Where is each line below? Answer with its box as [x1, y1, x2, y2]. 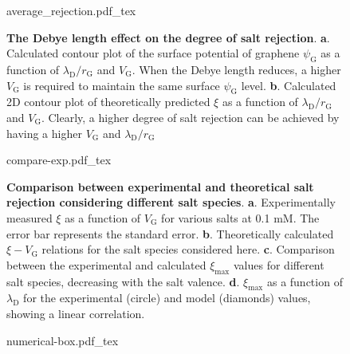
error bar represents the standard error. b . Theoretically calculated [6, 225, 334, 242]
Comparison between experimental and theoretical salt [6, 178, 314, 195]
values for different [233, 256, 324, 273]
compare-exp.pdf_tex [6, 151, 112, 168]
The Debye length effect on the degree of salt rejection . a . [6, 29, 330, 45]
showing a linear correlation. [6, 305, 145, 321]
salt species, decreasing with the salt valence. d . [6, 273, 240, 289]
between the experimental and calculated [6, 256, 206, 273]
